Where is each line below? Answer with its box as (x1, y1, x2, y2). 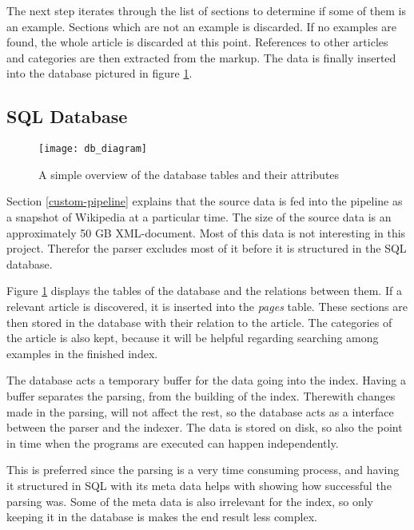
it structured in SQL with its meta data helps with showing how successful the (6, 476, 392, 493)
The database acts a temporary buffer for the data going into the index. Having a (6, 372, 407, 389)
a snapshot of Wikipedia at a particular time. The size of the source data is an (6, 209, 392, 225)
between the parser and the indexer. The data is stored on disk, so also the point (6, 419, 403, 436)
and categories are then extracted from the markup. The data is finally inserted (6, 49, 396, 66)
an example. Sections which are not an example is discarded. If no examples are (6, 18, 397, 34)
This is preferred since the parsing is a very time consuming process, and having (6, 461, 400, 478)
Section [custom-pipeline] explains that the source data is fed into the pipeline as (6, 193, 403, 209)
